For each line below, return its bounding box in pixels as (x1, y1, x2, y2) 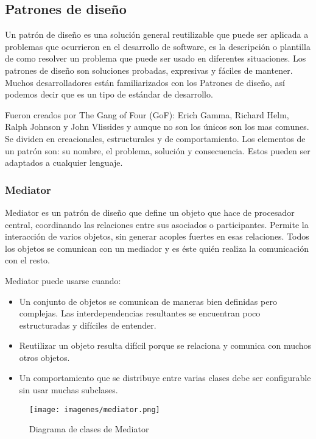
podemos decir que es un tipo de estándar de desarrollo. (5, 88, 213, 101)
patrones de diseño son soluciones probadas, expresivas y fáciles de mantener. (5, 63, 293, 76)
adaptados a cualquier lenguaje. (5, 156, 123, 169)
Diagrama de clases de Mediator (29, 423, 149, 435)
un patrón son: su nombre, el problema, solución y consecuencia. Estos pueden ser (5, 144, 311, 157)
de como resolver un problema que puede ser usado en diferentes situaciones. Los (5, 52, 306, 65)
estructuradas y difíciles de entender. (19, 318, 156, 331)
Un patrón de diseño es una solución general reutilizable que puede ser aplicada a (5, 28, 309, 41)
